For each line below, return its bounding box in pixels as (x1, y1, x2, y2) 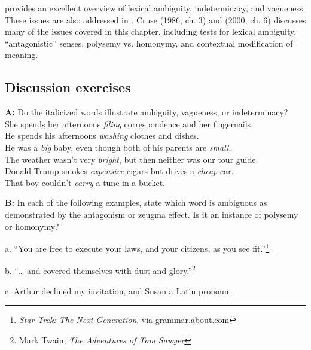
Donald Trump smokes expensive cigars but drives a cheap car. (5, 165, 234, 177)
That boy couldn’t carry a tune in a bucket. (5, 176, 165, 188)
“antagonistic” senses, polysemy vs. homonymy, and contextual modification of (5, 36, 293, 49)
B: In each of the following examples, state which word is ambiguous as (5, 196, 267, 209)
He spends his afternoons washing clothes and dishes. (5, 129, 199, 142)
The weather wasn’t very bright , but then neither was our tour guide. (5, 153, 258, 165)
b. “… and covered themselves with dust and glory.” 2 (5, 263, 196, 277)
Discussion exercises (5, 78, 131, 96)
